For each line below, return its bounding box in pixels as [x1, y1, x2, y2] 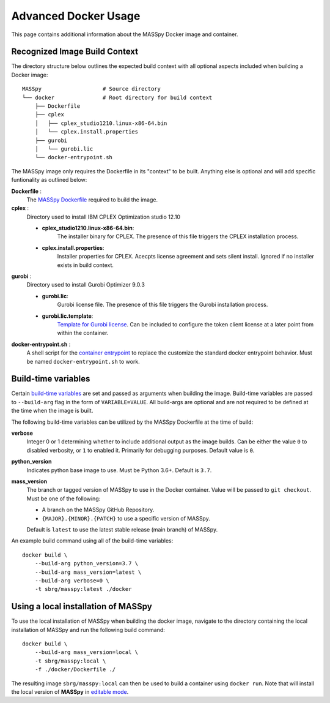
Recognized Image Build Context [11, 47, 139, 57]
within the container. [57, 329, 109, 337]
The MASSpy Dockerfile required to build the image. [26, 196, 158, 203]
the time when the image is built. [11, 407, 94, 415]
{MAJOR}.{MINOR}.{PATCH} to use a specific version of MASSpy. [42, 514, 210, 522]
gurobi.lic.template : [42, 312, 94, 320]
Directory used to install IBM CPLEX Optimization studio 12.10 [26, 213, 180, 220]
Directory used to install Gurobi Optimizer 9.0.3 [26, 281, 145, 288]
